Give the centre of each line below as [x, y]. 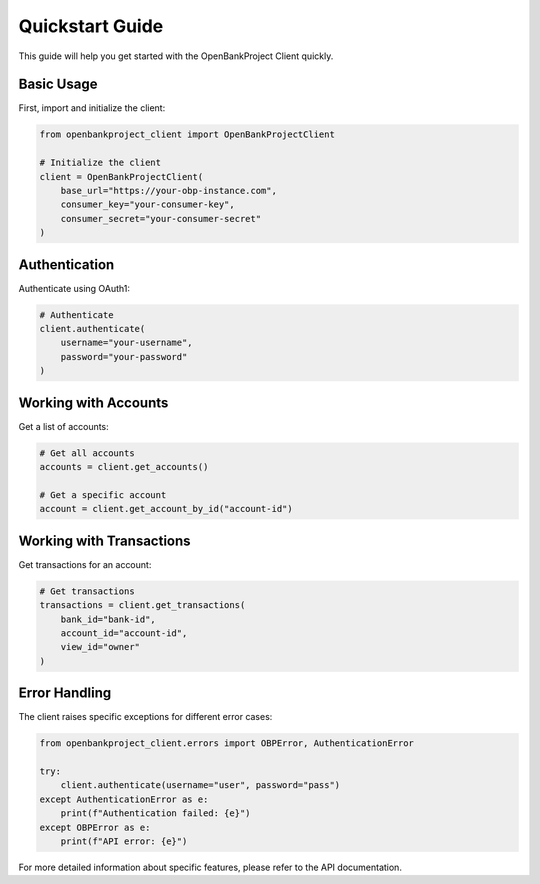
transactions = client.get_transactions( [142, 605]
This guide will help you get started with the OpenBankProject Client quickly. [176, 56]
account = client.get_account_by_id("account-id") [166, 509]
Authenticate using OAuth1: [74, 288]
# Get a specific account [103, 494]
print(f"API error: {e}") [124, 841]
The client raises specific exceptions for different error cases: [145, 717]
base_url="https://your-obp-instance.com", [168, 190]
